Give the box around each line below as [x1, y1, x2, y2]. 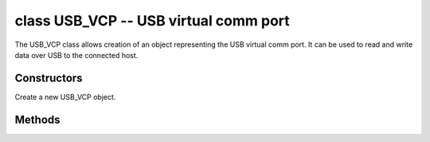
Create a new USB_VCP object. [14, 92, 116, 102]
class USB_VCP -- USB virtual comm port [14, 12, 290, 29]
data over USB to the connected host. [14, 50, 139, 59]
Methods [14, 113, 61, 126]
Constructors [14, 71, 83, 85]
